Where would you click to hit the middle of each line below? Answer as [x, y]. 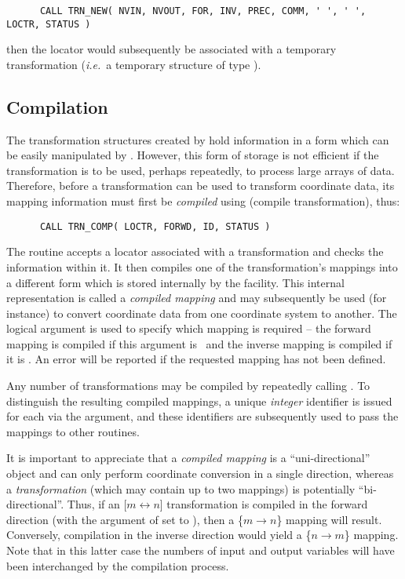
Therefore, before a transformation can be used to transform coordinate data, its [201, 186]
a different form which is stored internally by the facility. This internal [175, 282]
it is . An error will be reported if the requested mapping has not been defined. [196, 359]
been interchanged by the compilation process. [118, 565]
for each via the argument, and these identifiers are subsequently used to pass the [202, 416]
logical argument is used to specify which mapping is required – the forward [189, 328]
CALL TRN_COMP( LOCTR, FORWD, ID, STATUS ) [155, 226]
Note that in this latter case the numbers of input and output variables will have [201, 550]
